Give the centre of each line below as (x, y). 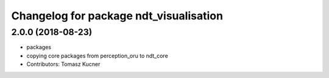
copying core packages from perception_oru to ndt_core (97, 56)
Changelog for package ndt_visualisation (117, 16)
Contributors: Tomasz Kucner (63, 64)
